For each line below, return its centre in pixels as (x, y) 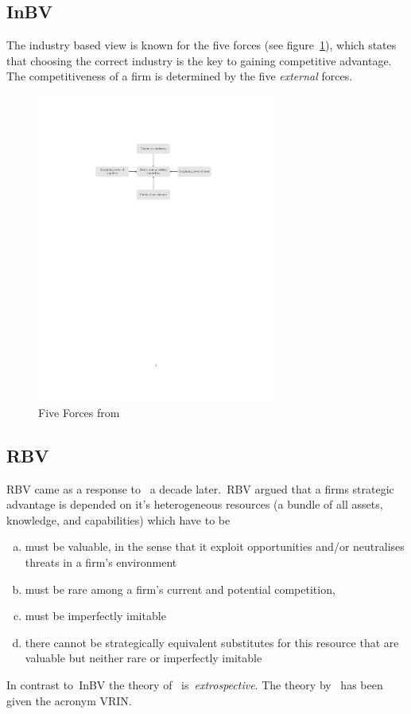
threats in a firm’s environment (101, 562)
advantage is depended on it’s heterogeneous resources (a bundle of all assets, (195, 504)
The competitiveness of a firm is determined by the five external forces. (180, 76)
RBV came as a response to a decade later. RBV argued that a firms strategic (200, 488)
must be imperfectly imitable (95, 616)
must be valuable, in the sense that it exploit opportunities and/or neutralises (215, 546)
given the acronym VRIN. (69, 700)
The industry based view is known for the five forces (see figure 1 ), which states (202, 45)
